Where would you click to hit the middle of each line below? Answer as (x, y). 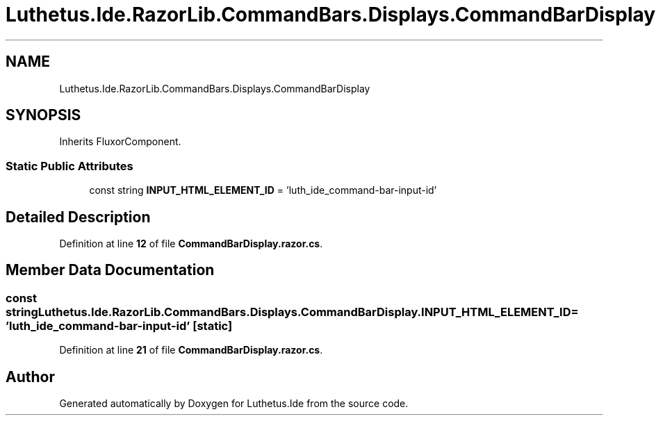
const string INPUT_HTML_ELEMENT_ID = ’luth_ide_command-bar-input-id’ (263, 190)
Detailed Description (78, 217)
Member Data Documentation (110, 270)
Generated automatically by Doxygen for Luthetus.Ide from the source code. (234, 404)
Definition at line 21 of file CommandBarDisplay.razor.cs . (191, 350)
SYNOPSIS (43, 115)
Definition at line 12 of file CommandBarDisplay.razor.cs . (191, 244)
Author (30, 377)
